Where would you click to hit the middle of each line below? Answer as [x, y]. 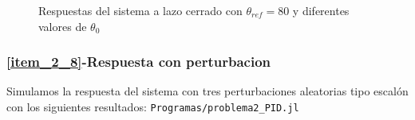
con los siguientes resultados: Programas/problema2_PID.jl [153, 106]
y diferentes [321, 10]
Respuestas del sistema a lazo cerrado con [140, 10]
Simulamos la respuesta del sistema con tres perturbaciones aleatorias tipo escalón [207, 91]
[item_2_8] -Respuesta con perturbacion [139, 62]
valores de [63, 26]
